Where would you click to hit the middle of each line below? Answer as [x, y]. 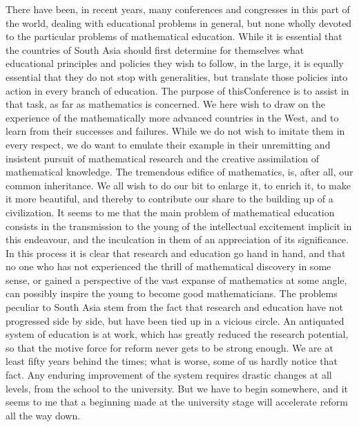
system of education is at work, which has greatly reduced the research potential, [177, 334]
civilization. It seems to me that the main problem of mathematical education [170, 212]
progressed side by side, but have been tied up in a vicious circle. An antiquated [175, 320]
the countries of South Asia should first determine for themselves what [155, 49]
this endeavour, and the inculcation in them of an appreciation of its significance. [177, 239]
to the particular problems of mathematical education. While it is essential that [174, 36]
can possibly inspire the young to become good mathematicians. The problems [172, 293]
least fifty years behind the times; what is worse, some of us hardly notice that [172, 361]
